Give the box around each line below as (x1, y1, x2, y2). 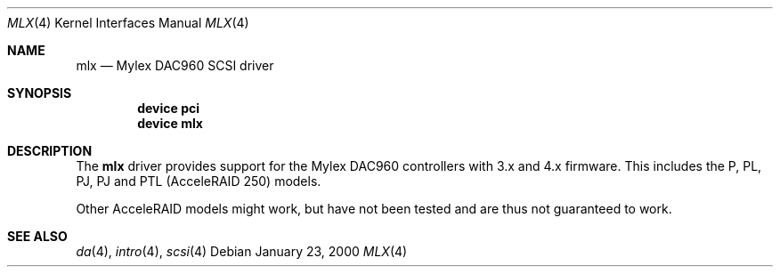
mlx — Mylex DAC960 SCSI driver (76, 58, 274, 73)
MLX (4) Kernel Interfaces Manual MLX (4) (7, 15, 249, 30)
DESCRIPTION (7, 143, 93, 158)
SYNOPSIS (7, 85, 72, 101)
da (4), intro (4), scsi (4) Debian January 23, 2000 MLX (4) (76, 244, 408, 259)
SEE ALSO (7, 229, 68, 244)
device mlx (137, 116, 203, 131)
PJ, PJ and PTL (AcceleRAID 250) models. (76, 173, 321, 189)
